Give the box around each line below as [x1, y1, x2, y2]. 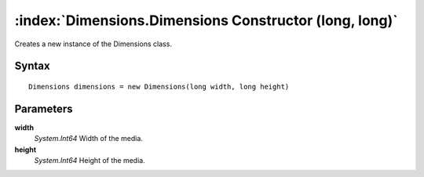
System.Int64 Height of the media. [34, 156, 145, 165]
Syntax [14, 60, 50, 73]
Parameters [14, 102, 73, 115]
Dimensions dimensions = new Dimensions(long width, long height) [28, 82, 290, 91]
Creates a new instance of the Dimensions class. [14, 39, 173, 49]
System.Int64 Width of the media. [34, 134, 143, 143]
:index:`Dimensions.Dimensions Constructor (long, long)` [14, 12, 398, 29]
